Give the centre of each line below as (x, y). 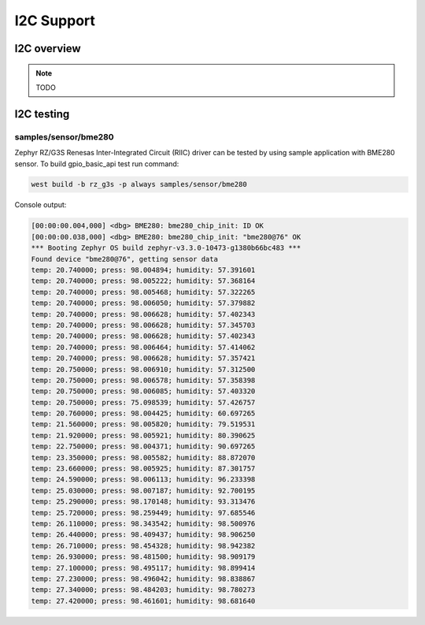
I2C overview (48, 48)
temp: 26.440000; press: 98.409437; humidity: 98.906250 (143, 535)
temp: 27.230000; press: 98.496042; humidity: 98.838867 (143, 578)
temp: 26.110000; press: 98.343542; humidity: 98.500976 (143, 524)
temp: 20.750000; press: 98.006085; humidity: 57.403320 (143, 391)
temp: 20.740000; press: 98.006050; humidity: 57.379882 (143, 303)
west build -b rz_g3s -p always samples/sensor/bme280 (139, 184)
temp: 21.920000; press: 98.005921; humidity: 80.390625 (143, 435)
